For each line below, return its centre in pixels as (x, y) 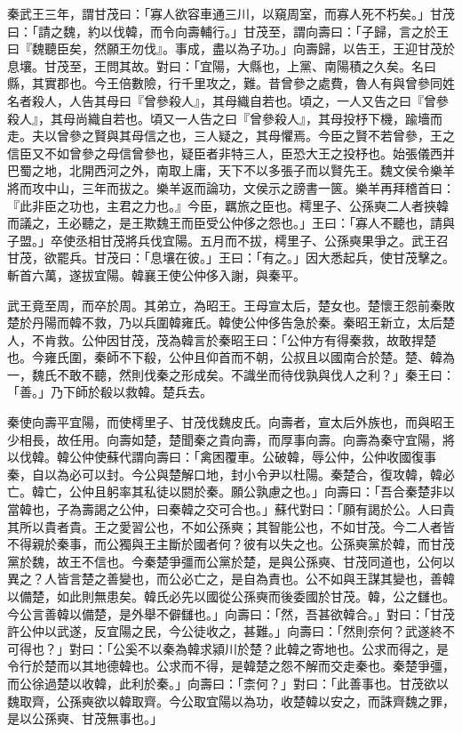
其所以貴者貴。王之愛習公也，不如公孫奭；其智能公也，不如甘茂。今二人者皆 (231, 526)
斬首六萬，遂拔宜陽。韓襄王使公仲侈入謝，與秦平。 (156, 274)
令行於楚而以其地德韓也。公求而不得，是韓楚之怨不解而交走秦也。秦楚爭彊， (231, 666)
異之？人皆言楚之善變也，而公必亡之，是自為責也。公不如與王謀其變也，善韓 (231, 579)
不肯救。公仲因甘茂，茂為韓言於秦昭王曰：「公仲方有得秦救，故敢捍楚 (234, 339)
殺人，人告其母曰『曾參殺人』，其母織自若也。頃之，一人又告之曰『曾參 (240, 100)
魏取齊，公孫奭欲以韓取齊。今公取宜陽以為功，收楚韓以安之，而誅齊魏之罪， (231, 701)
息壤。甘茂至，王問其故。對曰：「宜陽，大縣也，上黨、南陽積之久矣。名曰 (222, 65)
